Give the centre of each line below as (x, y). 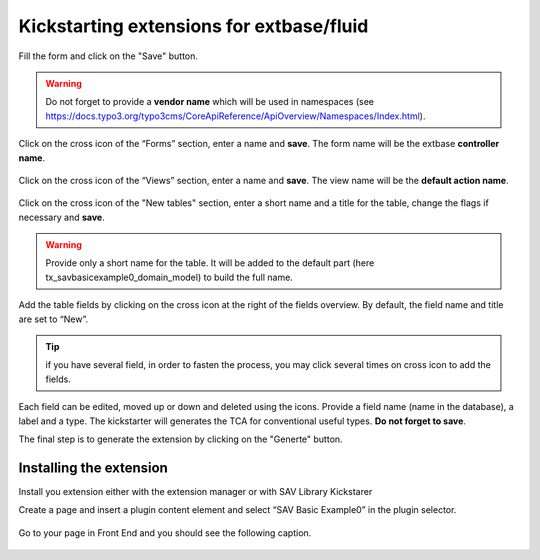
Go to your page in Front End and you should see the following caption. (165, 532)
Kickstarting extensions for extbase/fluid (193, 26)
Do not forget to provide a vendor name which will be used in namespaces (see (210, 102)
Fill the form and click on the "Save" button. (108, 56)
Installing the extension (93, 467)
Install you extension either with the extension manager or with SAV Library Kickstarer (195, 491)
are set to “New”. (53, 319)
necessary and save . (61, 217)
